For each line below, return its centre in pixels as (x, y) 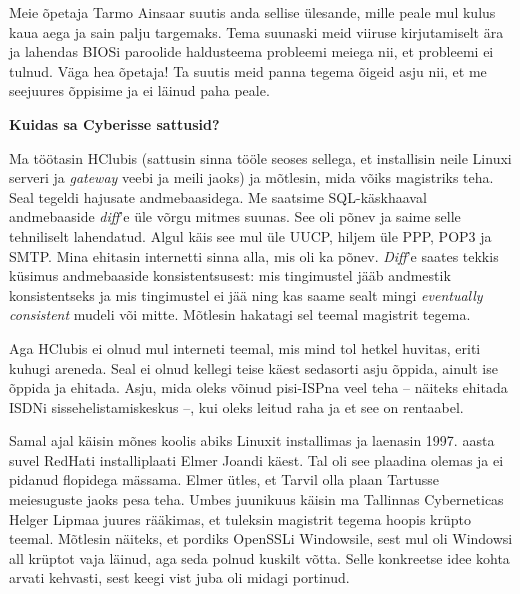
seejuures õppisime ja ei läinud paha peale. (139, 90)
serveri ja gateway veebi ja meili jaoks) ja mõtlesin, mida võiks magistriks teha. (251, 177)
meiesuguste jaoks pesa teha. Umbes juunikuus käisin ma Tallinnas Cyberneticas (256, 499)
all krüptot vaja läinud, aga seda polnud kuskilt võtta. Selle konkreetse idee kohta (259, 557)
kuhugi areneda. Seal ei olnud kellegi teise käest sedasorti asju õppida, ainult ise (253, 367)
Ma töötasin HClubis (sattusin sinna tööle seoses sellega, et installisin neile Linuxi (260, 157)
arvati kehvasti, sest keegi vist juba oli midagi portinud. (179, 577)
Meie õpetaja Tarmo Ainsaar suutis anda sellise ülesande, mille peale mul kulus (252, 12)
